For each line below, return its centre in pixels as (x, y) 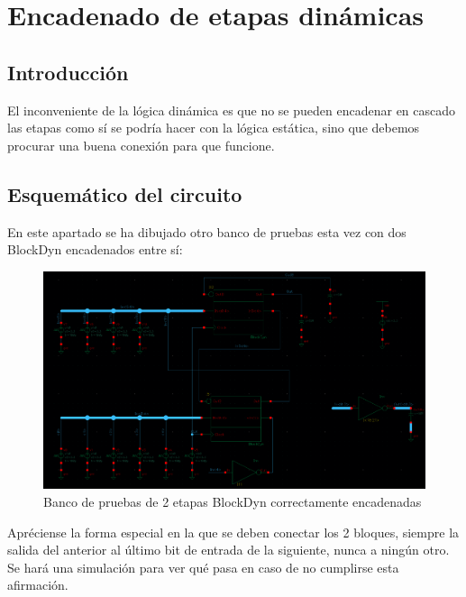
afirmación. (38, 585)
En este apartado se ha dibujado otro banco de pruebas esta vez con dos (207, 231)
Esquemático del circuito (125, 193)
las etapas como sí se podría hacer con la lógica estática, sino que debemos (214, 128)
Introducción (68, 72)
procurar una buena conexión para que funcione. (141, 145)
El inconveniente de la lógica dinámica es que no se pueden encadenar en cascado (232, 110)
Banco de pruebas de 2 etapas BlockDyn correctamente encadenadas (233, 501)
